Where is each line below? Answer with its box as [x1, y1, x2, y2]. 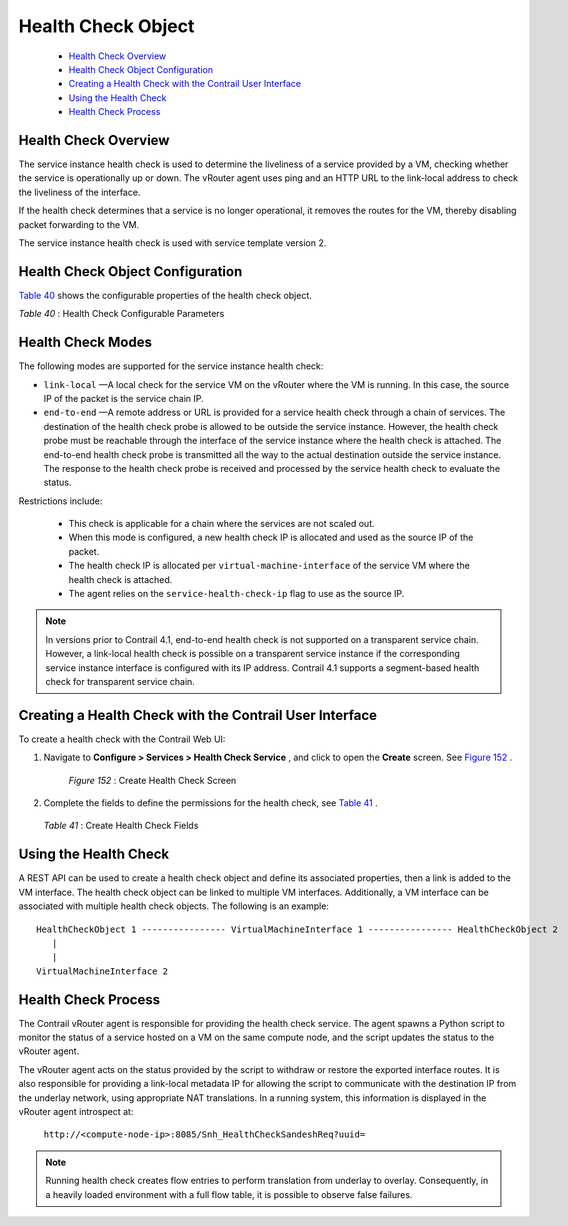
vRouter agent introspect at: [18, 1105, 134, 1117]
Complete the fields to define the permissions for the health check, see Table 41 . [43, 797, 379, 809]
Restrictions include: [18, 495, 103, 507]
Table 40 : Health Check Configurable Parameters [18, 308, 225, 320]
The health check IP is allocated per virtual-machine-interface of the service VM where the [68, 560, 470, 572]
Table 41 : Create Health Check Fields [43, 820, 199, 832]
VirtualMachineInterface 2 [36, 965, 169, 977]
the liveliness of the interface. [18, 186, 141, 198]
